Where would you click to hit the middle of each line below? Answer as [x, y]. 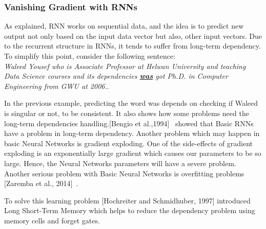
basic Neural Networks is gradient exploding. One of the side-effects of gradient [129, 143]
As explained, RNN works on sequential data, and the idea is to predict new [124, 26]
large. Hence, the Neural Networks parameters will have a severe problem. [120, 163]
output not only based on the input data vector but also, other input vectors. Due [133, 36]
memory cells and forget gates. [52, 220]
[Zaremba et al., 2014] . [41, 183]
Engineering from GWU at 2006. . [57, 86]
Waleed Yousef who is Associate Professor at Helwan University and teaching [125, 66]
